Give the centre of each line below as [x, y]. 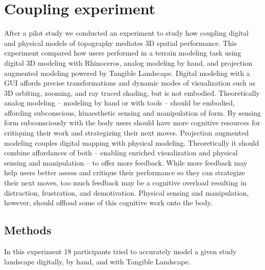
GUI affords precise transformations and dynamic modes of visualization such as [130, 83]
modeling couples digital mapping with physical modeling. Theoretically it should [132, 142]
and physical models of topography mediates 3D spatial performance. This [121, 43]
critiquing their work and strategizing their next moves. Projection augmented [126, 133]
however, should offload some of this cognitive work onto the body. [108, 202]
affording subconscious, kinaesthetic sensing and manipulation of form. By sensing [132, 112]
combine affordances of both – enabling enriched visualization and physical [121, 153]
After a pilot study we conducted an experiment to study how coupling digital [126, 33]
